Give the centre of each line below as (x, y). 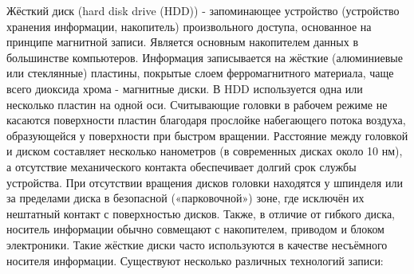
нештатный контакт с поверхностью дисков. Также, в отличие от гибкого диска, (201, 213)
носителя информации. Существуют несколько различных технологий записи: (195, 260)
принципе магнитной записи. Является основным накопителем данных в (183, 42)
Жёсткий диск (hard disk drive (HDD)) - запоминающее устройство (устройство (203, 10)
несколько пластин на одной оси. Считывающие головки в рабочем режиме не (197, 104)
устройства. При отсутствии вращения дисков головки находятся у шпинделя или (205, 182)
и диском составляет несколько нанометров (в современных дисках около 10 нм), (205, 151)
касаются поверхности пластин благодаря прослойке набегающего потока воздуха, (206, 120)
